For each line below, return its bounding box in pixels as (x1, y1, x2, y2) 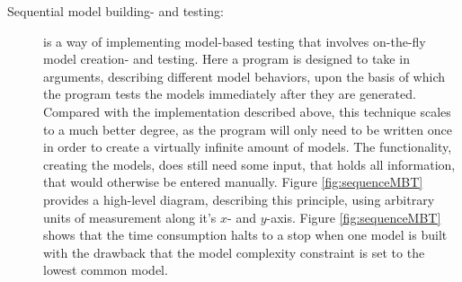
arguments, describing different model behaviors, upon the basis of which (43, 66, 446, 85)
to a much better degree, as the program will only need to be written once (43, 119, 452, 138)
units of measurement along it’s (43, 207, 217, 226)
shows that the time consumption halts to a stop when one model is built (43, 225, 448, 244)
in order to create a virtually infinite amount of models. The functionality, (43, 137, 452, 156)
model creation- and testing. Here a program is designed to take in (43, 49, 410, 68)
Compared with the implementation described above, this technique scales (43, 101, 451, 120)
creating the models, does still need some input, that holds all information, (43, 154, 456, 173)
